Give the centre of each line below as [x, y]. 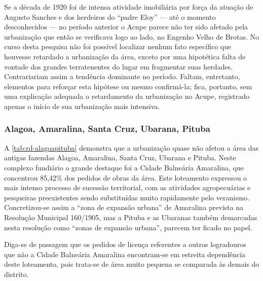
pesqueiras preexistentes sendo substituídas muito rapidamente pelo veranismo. [127, 197]
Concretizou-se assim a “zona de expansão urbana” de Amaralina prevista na [124, 207]
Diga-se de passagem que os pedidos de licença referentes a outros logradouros [125, 244]
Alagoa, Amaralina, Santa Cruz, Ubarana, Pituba [107, 129]
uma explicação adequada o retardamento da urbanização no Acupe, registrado [127, 96]
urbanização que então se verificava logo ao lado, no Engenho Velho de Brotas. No [132, 36]
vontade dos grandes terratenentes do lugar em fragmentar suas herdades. [119, 66]
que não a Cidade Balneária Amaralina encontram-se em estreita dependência [125, 254]
